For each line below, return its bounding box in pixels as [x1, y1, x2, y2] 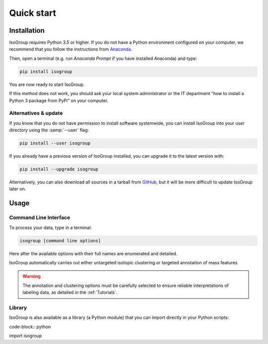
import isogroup [9, 333, 42, 339]
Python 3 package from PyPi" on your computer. [9, 97, 109, 104]
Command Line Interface [9, 214, 70, 221]
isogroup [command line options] [19, 238, 101, 243]
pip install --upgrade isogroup [19, 167, 99, 172]
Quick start [9, 7, 57, 18]
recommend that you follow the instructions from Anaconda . [9, 46, 133, 52]
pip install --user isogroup [19, 140, 91, 146]
